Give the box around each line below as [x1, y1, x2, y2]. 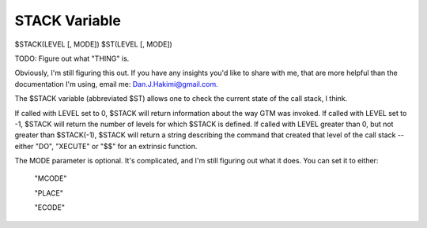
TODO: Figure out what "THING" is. [14, 54, 130, 63]
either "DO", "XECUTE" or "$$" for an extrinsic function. [14, 141, 198, 151]
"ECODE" [34, 203, 65, 212]
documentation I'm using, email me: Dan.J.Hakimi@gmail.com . [14, 79, 219, 88]
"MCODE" [34, 174, 67, 183]
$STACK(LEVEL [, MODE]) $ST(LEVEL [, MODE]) [14, 39, 173, 49]
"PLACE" [34, 188, 63, 197]
